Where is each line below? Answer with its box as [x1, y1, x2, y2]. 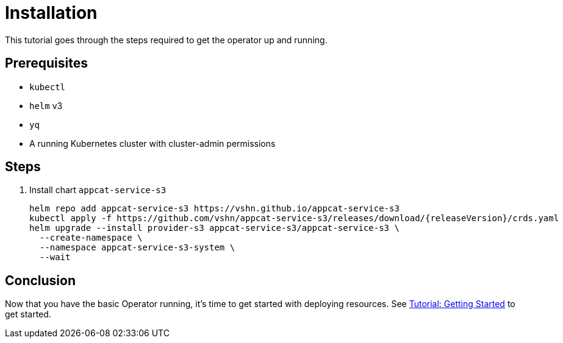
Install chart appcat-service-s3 [29, 185, 167, 196]
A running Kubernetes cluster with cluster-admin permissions [29, 138, 276, 149]
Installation [5, 2, 98, 23]
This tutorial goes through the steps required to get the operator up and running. [5, 34, 328, 45]
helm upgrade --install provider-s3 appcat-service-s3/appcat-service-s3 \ [29, 223, 400, 233]
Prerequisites [5, 55, 88, 71]
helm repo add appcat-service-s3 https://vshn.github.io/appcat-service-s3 [29, 203, 400, 214]
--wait [39, 252, 71, 263]
